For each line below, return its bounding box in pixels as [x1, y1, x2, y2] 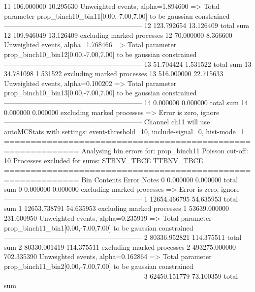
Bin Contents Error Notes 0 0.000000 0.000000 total [81, 174, 238, 184]
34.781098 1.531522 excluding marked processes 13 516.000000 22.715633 [4, 68, 223, 79]
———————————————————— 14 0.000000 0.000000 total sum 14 [4, 97, 248, 107]
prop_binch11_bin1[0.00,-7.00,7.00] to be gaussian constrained [4, 222, 193, 233]
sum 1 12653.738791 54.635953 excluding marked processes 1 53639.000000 [4, 203, 229, 213]
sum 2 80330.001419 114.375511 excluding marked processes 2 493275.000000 [4, 241, 236, 252]
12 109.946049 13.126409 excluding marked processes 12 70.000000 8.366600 [4, 29, 232, 40]
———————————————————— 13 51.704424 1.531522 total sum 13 [4, 58, 252, 69]
